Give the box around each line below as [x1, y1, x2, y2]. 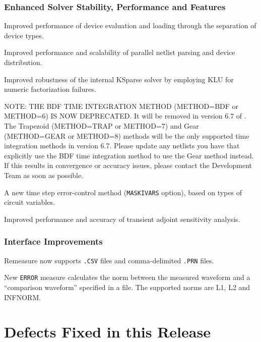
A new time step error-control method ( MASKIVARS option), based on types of [4, 187, 242, 197]
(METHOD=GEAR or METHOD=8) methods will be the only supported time [4, 130, 249, 141]
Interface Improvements [4, 235, 103, 248]
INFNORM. [4, 292, 41, 302]
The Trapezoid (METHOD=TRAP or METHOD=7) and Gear [4, 120, 199, 131]
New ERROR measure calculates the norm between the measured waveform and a [4, 272, 250, 282]
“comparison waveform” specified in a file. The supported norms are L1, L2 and [4, 281, 250, 292]
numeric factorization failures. [4, 84, 96, 94]
